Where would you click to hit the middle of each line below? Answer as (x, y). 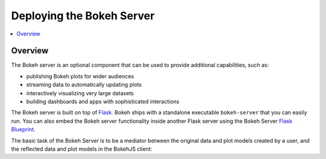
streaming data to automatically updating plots (84, 85)
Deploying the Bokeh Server (83, 16)
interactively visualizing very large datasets (80, 93)
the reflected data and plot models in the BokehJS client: (82, 149)
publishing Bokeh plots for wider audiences (80, 76)
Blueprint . (23, 129)
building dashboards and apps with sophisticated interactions (103, 102)
